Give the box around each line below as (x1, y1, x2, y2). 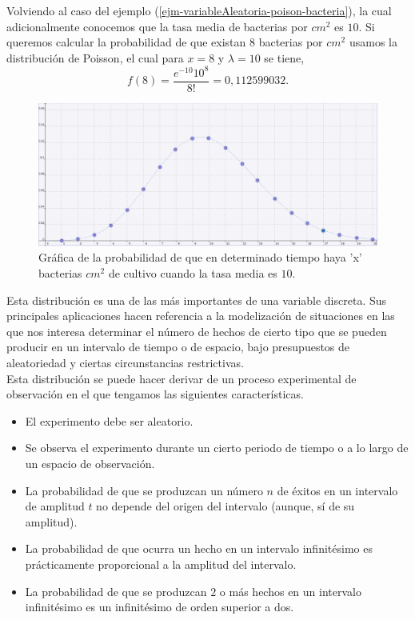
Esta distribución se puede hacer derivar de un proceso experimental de (6, 370, 357, 386)
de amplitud (25, 498, 85, 514)
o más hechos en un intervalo (219, 582, 361, 599)
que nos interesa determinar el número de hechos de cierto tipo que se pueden (6, 322, 387, 339)
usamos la (349, 34, 397, 50)
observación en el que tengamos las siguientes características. (6, 386, 304, 402)
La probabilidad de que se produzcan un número (25, 482, 263, 498)
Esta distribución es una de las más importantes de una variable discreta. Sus (6, 291, 387, 308)
